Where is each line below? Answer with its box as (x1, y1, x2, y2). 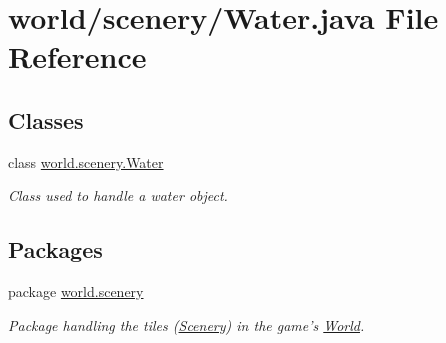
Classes (8, 104, 84, 135)
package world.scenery (8, 281, 144, 302)
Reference (8, 36, 147, 77)
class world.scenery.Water (8, 151, 164, 172)
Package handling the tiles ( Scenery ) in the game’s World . (8, 314, 365, 335)
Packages (8, 234, 103, 265)
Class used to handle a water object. (8, 185, 228, 206)
